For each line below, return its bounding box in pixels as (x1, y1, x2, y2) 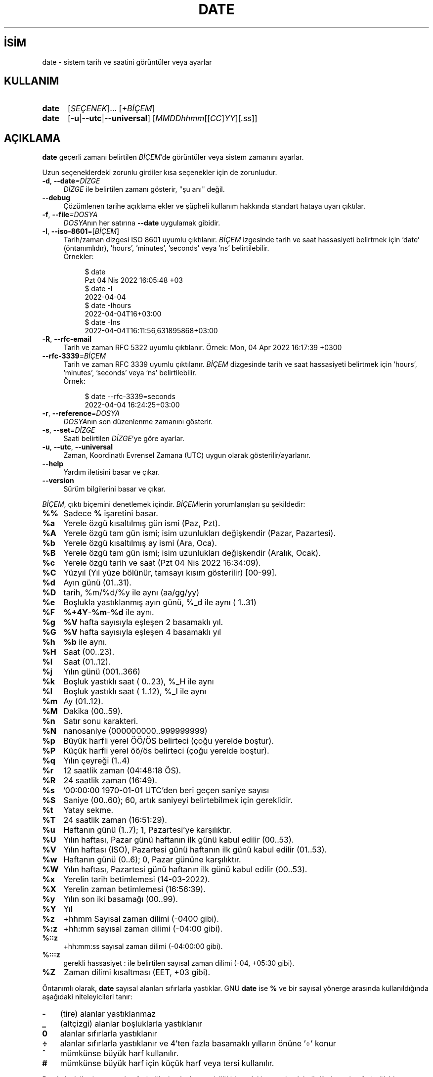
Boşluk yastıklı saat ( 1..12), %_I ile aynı (63, 686, 207, 697)
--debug (42, 193, 71, 202)
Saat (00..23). (63, 647, 115, 657)
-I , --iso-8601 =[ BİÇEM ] (42, 227, 120, 236)
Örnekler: (63, 252, 94, 261)
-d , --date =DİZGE (42, 177, 100, 185)
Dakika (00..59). (63, 706, 123, 717)
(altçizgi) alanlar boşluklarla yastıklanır (60, 1019, 202, 1029)
